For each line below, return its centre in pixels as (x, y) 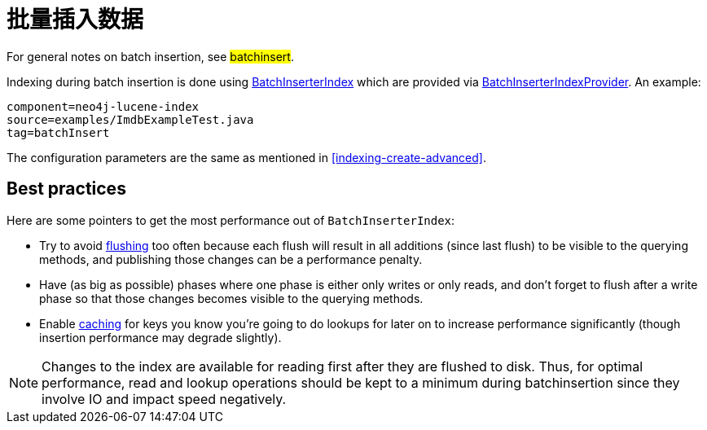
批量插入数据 (75, 20)
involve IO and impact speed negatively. (164, 399)
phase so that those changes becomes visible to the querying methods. (231, 298)
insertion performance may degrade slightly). (160, 337)
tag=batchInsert (58, 132)
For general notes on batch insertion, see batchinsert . (150, 56)
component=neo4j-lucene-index (103, 106)
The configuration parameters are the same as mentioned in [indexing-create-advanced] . (247, 157)
